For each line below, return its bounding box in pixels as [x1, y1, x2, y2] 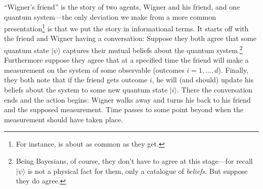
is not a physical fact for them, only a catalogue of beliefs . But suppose [27, 165, 248, 176]
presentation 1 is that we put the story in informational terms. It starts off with [4, 22, 249, 33]
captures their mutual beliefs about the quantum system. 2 [63, 43, 243, 55]
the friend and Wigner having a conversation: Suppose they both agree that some [4, 33, 256, 43]
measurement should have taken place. [4, 114, 123, 124]
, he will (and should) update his [152, 74, 254, 85]
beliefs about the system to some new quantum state [4, 84, 168, 95]
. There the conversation [177, 84, 253, 95]
